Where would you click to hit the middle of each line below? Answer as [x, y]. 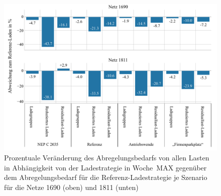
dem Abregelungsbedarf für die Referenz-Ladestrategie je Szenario [106, 177]
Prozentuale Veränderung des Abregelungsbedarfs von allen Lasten [107, 157]
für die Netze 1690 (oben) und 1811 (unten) [71, 187]
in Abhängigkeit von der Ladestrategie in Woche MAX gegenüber [105, 167]
